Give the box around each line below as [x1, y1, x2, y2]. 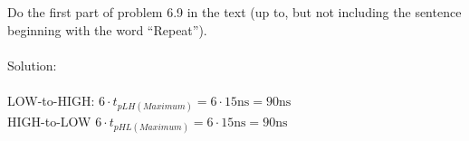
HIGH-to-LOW [7, 112, 91, 131]
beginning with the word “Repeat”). [7, 20, 207, 39]
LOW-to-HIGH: [7, 90, 95, 109]
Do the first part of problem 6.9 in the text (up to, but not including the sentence [7, 3, 462, 21]
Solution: [7, 55, 57, 74]
